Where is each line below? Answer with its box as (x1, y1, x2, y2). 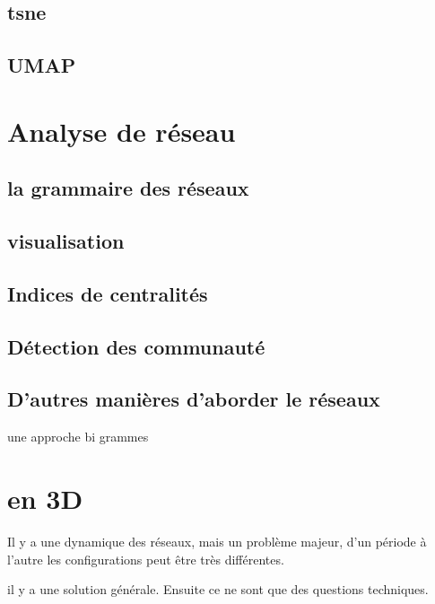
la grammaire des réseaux (7, 174, 249, 202)
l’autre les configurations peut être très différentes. (7, 549, 284, 568)
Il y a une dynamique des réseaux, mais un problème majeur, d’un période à (7, 531, 427, 550)
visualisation (7, 227, 125, 255)
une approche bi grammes (7, 427, 149, 446)
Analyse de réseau (7, 112, 236, 149)
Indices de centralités (7, 279, 208, 307)
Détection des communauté (7, 332, 265, 360)
